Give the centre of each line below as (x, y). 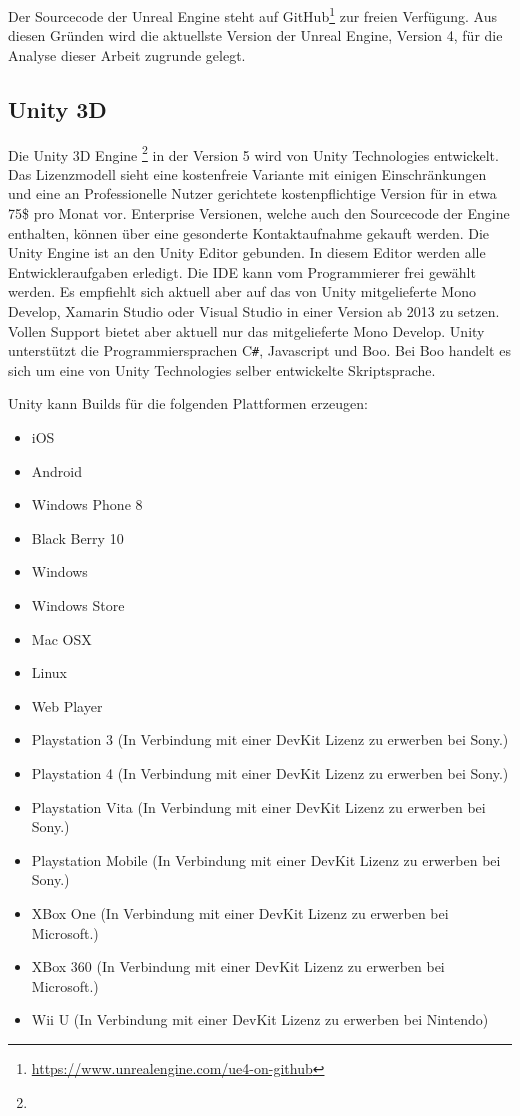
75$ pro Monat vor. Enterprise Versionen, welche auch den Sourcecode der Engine (259, 213)
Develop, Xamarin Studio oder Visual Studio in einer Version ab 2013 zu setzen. (254, 311)
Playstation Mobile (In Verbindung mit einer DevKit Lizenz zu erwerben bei (266, 859)
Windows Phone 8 (87, 504)
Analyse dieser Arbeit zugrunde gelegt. (127, 54)
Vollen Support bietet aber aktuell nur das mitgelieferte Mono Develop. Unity (246, 330)
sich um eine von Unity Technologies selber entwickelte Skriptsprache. (222, 369)
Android (57, 470)
